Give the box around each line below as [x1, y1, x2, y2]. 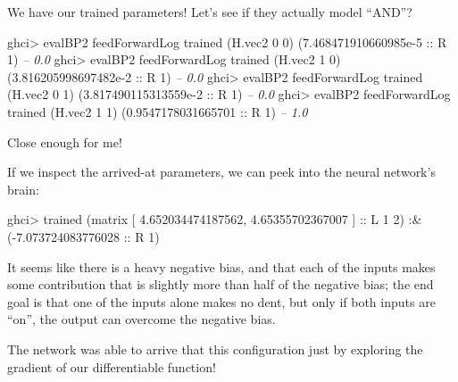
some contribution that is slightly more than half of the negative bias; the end [7, 275, 434, 294]
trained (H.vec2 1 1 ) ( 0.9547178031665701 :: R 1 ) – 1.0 [7, 102, 308, 120]
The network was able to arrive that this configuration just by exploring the [7, 339, 423, 358]
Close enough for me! [7, 132, 122, 151]
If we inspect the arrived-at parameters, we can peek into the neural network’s [7, 162, 436, 181]
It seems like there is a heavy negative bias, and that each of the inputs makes [7, 257, 436, 276]
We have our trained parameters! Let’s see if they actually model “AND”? [7, 3, 412, 21]
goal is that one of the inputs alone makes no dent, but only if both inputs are [7, 292, 436, 311]
